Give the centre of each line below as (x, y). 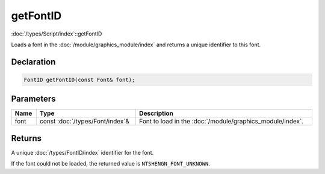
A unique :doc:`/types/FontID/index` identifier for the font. (82, 152)
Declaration (33, 62)
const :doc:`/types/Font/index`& (84, 122)
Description (156, 113)
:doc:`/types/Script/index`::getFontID (57, 34)
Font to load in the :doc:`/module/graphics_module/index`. (221, 122)
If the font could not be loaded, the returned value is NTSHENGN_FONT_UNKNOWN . (110, 164)
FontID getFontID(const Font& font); (79, 79)
